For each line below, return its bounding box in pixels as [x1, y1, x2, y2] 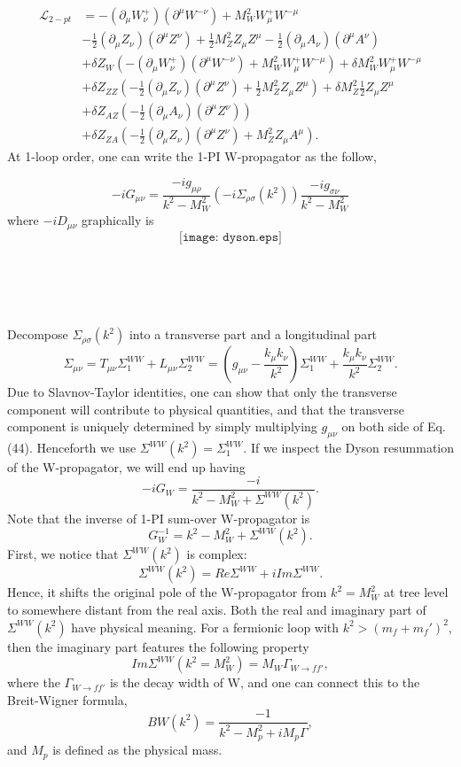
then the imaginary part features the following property [7, 637, 309, 655]
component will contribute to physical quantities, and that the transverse [7, 399, 405, 418]
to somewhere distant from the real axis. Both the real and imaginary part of [7, 600, 426, 618]
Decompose [7, 325, 68, 344]
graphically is [82, 211, 154, 229]
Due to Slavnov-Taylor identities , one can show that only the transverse [7, 383, 397, 401]
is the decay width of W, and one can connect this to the [109, 673, 420, 692]
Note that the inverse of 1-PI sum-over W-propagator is [7, 508, 310, 527]
